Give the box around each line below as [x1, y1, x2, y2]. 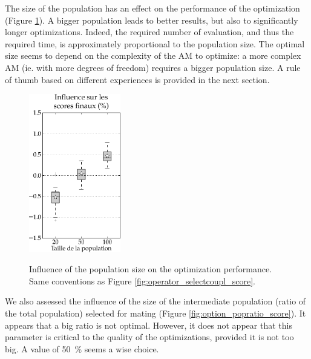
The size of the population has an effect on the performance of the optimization [5, 2, 300, 14]
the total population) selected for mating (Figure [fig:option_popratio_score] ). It [5, 306, 306, 319]
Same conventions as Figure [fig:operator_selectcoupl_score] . [29, 274, 255, 287]
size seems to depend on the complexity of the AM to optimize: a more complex [5, 49, 301, 62]
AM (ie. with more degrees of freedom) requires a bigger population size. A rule [5, 61, 301, 73]
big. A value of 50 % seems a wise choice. [5, 342, 159, 355]
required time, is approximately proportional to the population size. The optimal [5, 37, 305, 50]
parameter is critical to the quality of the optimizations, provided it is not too [5, 330, 294, 343]
